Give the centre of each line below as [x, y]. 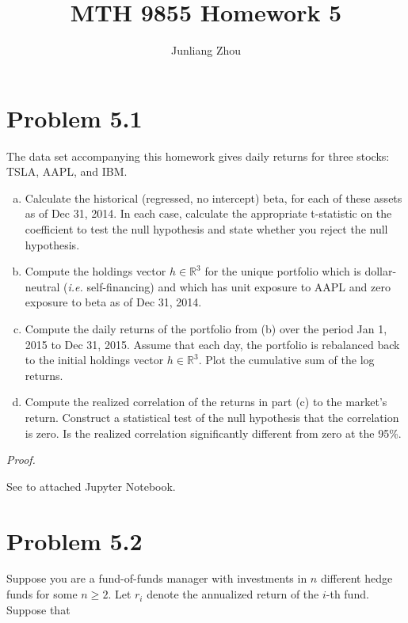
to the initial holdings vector [94, 360]
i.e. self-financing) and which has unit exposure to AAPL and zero [229, 286]
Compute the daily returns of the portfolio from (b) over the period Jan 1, [206, 329]
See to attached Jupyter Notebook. [91, 486]
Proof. [21, 460]
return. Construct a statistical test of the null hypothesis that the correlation [212, 417]
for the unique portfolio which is [283, 271]
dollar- [381, 271]
